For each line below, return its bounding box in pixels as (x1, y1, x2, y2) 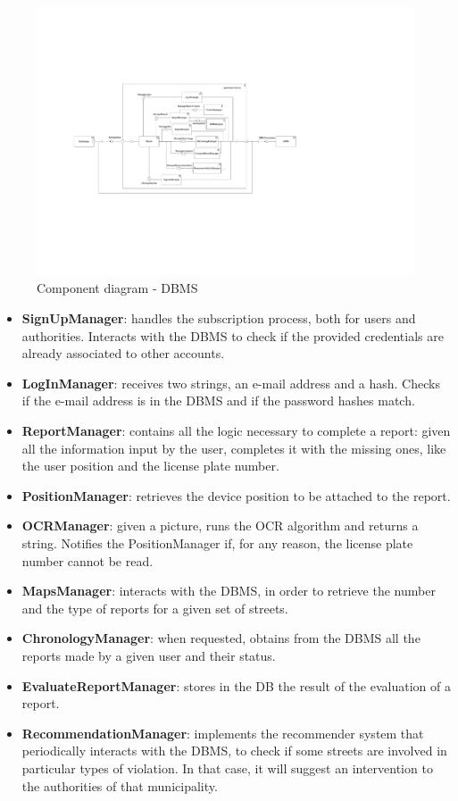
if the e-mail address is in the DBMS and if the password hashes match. (21, 391, 415, 410)
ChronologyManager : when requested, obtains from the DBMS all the (21, 629, 421, 647)
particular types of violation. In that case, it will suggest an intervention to (21, 758, 433, 777)
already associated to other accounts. (21, 344, 225, 363)
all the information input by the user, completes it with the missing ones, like (21, 438, 446, 457)
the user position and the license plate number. (21, 456, 279, 475)
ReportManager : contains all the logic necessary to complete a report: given (21, 421, 451, 440)
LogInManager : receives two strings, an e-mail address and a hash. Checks (21, 373, 440, 392)
